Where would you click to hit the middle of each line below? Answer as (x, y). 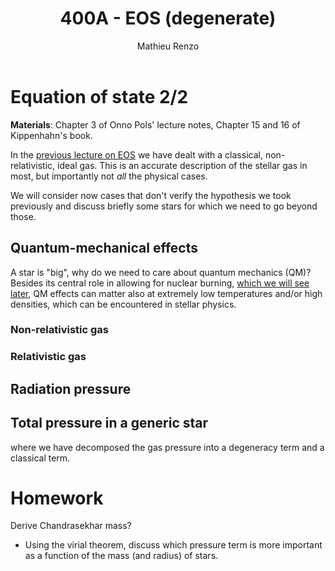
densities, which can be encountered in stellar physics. (123, 304)
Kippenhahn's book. (51, 135)
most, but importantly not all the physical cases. (109, 176)
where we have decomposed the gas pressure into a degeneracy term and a (167, 447)
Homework (57, 498)
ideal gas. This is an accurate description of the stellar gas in (182, 165)
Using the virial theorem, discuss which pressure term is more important (173, 545)
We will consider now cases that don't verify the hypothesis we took (151, 195)
